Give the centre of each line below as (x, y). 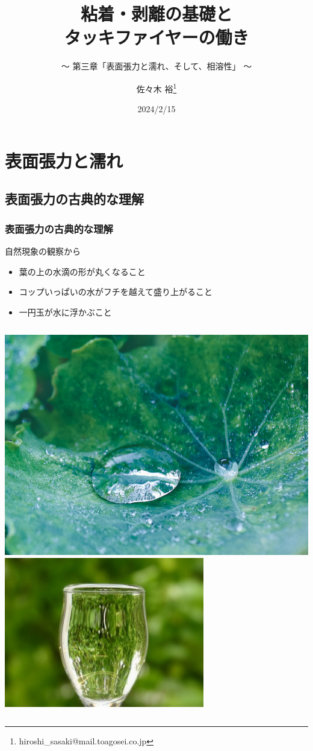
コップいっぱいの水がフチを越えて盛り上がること (116, 292)
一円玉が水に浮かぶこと (65, 312)
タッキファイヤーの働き (156, 37)
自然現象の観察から (43, 251)
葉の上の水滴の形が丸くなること (82, 271)
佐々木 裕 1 (156, 87)
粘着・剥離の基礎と (156, 14)
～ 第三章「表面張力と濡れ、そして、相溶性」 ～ (156, 66)
